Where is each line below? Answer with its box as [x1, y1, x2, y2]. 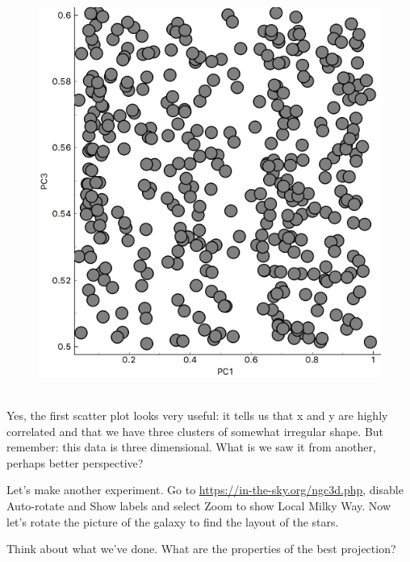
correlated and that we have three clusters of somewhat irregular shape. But [6, 422, 384, 439]
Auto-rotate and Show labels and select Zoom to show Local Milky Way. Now [6, 497, 391, 514]
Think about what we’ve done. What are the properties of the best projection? [6, 540, 396, 557]
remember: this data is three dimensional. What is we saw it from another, [6, 438, 376, 455]
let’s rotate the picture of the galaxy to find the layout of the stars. [6, 513, 339, 530]
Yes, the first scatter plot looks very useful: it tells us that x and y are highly [6, 407, 388, 424]
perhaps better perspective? [6, 454, 144, 471]
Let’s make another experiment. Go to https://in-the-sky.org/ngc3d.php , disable [6, 481, 404, 498]
